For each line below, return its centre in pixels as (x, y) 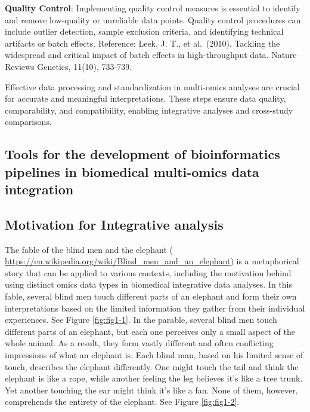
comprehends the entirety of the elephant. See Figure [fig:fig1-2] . (122, 402)
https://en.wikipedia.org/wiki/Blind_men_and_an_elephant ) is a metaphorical (152, 261)
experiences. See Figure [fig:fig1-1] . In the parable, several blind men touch (141, 320)
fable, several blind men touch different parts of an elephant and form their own (151, 296)
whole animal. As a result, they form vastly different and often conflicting (139, 343)
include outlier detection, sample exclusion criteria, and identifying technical (144, 31)
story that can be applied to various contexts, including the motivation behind (148, 272)
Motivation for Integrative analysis (114, 224)
